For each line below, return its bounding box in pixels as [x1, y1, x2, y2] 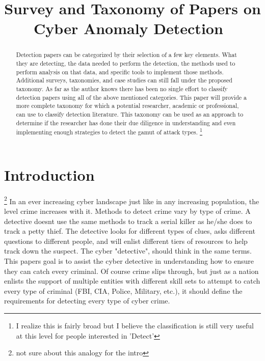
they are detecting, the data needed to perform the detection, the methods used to [16, 59, 235, 68]
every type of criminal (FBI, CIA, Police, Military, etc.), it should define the [4, 285, 243, 296]
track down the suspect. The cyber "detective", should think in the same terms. [4, 245, 252, 256]
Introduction [4, 164, 95, 185]
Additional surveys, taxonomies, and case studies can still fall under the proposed [16, 76, 232, 85]
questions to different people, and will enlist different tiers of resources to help [4, 235, 248, 246]
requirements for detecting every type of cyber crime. [4, 295, 170, 306]
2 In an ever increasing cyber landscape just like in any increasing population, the [4, 194, 259, 206]
